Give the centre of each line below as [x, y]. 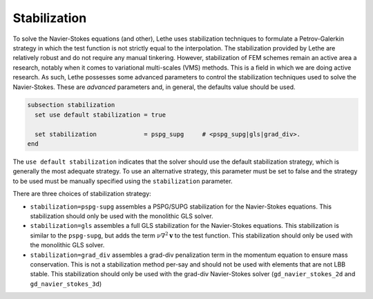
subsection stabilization [71, 105]
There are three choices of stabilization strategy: [82, 194]
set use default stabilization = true [100, 115]
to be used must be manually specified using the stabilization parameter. [123, 181]
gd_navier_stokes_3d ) [66, 284]
